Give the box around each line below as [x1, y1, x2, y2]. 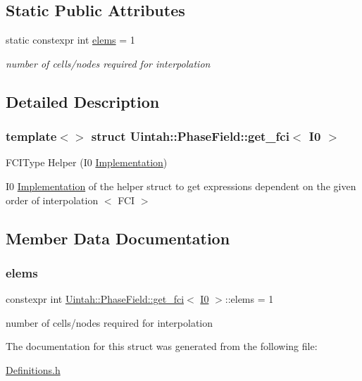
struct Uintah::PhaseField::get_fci [91, 127, 289, 145]
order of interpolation [6, 192, 99, 207]
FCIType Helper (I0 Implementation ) [6, 155, 168, 170]
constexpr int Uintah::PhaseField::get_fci [6, 292, 185, 306]
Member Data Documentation [6, 227, 230, 249]
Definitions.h [6, 362, 61, 377]
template [6, 127, 57, 145]
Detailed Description [6, 90, 160, 112]
